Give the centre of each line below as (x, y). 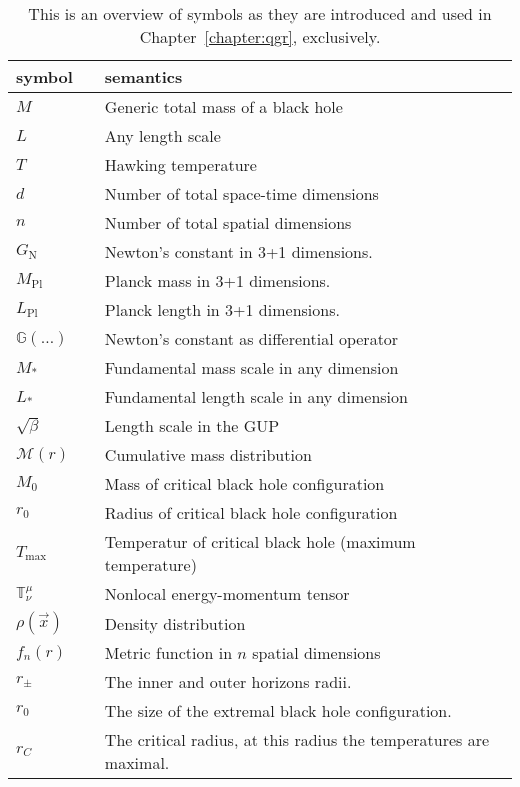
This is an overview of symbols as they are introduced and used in (260, 13)
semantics (143, 76)
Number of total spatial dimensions (228, 222)
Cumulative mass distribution (208, 454)
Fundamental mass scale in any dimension (251, 367)
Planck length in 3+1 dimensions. (222, 309)
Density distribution (175, 623)
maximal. (137, 762)
